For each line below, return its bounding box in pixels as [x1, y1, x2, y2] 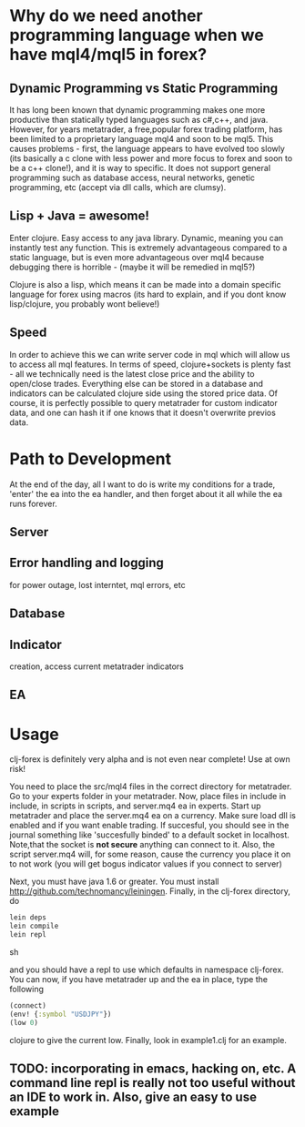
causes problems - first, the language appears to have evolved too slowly [9, 143, 285, 154]
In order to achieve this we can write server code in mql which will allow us [9, 349, 290, 360]
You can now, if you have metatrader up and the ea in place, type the [9, 973, 269, 984]
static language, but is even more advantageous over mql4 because [9, 251, 265, 262]
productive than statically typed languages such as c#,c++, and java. [9, 115, 269, 125]
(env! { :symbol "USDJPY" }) [9, 1010, 112, 1019]
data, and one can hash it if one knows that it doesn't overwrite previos [9, 407, 276, 418]
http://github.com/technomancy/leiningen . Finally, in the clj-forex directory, [9, 886, 291, 897]
